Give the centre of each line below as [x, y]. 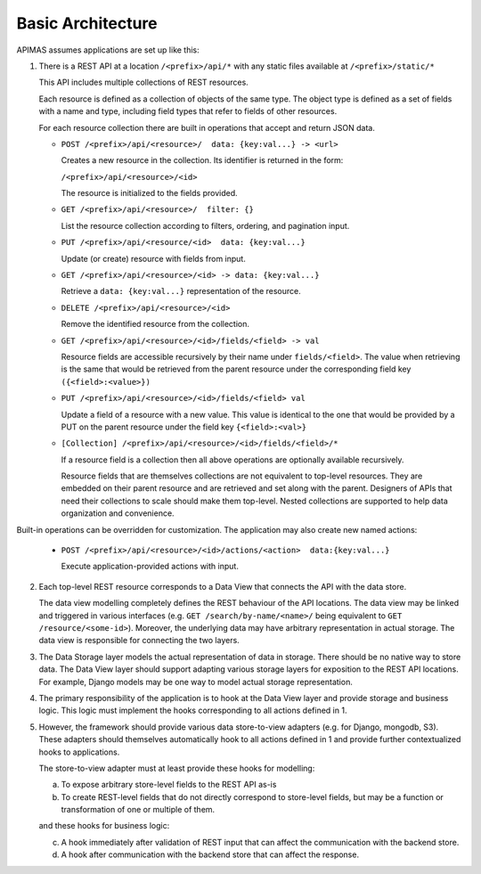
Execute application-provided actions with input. [150, 567]
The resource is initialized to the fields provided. [149, 193]
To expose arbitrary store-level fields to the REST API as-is [169, 785]
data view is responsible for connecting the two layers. [139, 641]
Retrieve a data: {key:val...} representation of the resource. [181, 291]
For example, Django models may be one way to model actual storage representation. [196, 682]
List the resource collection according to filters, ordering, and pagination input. [205, 225]
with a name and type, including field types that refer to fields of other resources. [188, 111]
